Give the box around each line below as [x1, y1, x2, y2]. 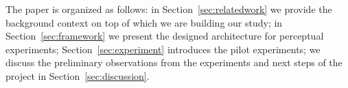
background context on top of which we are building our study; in [5, 15, 283, 29]
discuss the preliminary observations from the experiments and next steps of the [5, 55, 343, 70]
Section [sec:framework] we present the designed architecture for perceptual [5, 29, 324, 43]
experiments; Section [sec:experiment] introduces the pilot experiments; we [5, 42, 321, 56]
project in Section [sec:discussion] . [5, 68, 150, 83]
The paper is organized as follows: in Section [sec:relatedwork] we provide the [5, 2, 332, 16]
